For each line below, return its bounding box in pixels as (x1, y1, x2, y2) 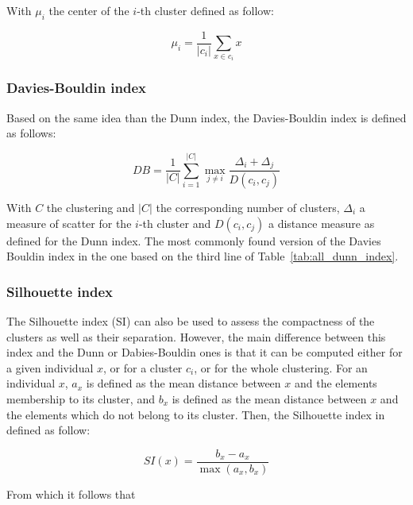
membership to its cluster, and (6, 390, 155, 407)
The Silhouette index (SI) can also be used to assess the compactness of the (6, 312, 375, 329)
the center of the (48, 2, 129, 18)
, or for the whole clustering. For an (194, 359, 368, 376)
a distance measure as (268, 214, 375, 231)
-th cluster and (138, 214, 211, 231)
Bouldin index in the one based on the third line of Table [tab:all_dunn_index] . (6, 248, 399, 264)
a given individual (6, 359, 94, 376)
